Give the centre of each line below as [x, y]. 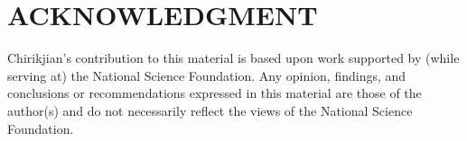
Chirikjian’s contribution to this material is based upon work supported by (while [233, 58]
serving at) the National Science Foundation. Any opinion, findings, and [207, 75]
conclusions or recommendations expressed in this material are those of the [215, 93]
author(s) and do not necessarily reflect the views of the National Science [210, 110]
